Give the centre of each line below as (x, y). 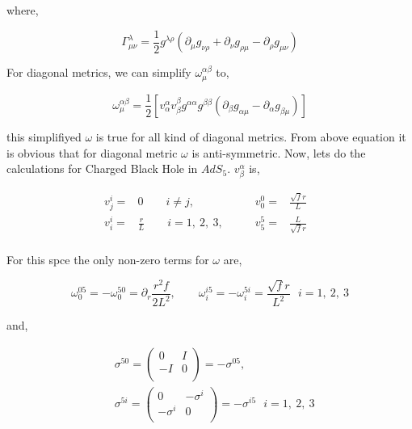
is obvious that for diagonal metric (92, 152)
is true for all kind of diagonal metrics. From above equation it (251, 136)
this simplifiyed (44, 136)
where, (23, 10)
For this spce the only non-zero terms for (108, 260)
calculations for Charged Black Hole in (102, 168)
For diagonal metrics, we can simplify (99, 72)
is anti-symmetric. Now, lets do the (279, 152)
